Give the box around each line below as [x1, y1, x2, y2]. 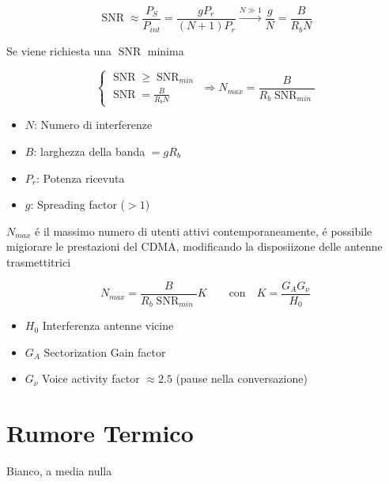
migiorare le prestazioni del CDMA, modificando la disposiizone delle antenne [6, 238, 383, 255]
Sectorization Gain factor [43, 343, 166, 360]
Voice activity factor [42, 370, 140, 387]
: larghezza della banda [33, 143, 145, 160]
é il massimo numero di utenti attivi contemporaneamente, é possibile [35, 222, 372, 239]
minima [147, 43, 184, 59]
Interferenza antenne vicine [42, 317, 174, 334]
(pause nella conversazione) [176, 370, 308, 387]
